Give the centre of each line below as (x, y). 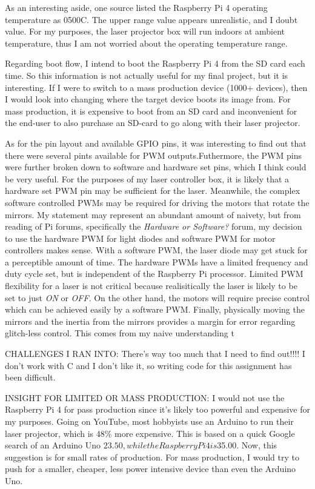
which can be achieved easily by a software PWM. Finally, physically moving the (155, 309)
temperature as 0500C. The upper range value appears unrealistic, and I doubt (151, 19)
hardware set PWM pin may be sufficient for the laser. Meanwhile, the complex (153, 191)
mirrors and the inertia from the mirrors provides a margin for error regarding (150, 321)
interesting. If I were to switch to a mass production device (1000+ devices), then (156, 87)
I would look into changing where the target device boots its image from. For (148, 99)
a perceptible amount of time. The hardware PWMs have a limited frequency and (157, 261)
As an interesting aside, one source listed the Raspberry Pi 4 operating (136, 7)
